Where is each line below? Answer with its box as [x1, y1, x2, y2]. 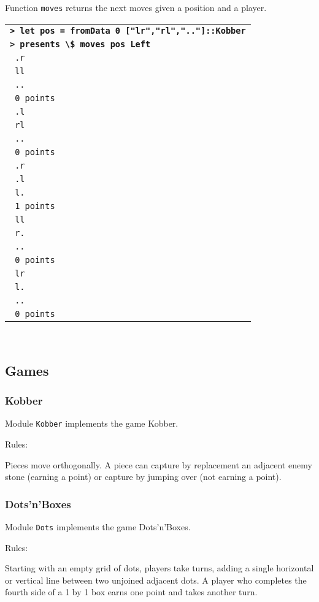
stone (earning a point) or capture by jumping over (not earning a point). [5, 470, 282, 483]
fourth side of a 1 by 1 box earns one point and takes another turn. [5, 585, 258, 598]
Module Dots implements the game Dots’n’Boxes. [5, 520, 191, 533]
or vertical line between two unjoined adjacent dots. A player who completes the [5, 573, 307, 586]
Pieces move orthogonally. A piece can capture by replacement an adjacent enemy [5, 458, 312, 471]
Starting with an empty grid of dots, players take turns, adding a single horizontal [5, 562, 314, 574]
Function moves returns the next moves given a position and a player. [5, 1, 267, 13]
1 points [15, 200, 55, 211]
